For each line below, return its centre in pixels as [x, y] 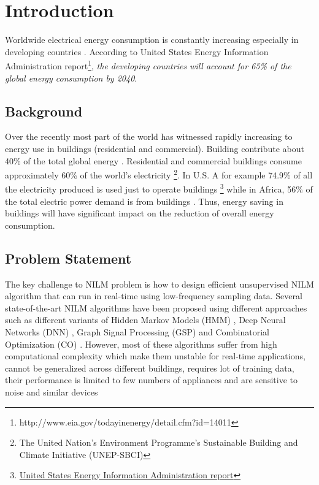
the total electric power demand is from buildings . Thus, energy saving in [144, 201]
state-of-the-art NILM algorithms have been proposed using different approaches [156, 307]
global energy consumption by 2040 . [71, 78]
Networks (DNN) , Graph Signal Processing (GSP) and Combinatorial [137, 332]
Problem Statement [68, 258]
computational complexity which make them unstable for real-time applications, [155, 356]
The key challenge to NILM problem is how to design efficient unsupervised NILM [159, 284]
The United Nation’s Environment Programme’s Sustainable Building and [159, 442]
